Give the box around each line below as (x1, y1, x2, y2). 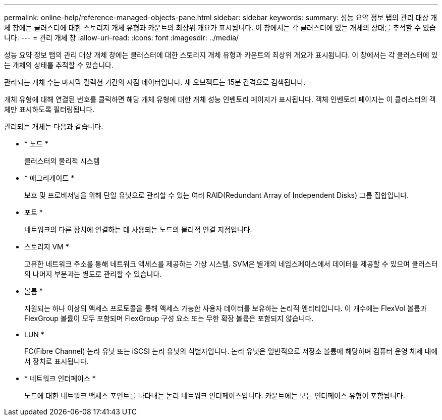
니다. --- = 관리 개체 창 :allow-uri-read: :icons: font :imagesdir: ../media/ (4, 33, 239, 42)
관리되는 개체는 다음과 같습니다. (4, 122, 103, 131)
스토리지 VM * (24, 242, 69, 251)
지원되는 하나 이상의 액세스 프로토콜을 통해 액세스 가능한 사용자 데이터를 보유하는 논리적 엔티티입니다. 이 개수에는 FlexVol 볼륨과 (24, 304, 427, 312)
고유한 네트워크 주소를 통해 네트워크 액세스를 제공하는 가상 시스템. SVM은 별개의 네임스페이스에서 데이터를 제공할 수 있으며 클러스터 (24, 259, 438, 268)
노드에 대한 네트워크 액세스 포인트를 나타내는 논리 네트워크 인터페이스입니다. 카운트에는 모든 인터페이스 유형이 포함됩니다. (24, 391, 405, 400)
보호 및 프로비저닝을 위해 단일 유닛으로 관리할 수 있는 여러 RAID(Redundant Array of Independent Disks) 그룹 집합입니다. (24, 191, 409, 199)
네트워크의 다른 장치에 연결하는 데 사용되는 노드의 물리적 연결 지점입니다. (24, 225, 252, 234)
